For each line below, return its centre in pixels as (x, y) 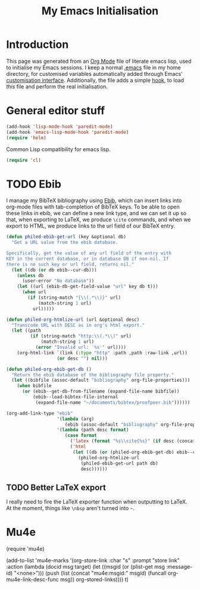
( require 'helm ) (26, 138)
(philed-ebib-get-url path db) (120, 463)
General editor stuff (56, 111)
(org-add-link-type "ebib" (40, 413)
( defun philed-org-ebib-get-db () (49, 369)
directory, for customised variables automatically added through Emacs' (94, 73)
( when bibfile (34, 386)
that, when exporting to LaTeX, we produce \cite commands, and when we (99, 220)
